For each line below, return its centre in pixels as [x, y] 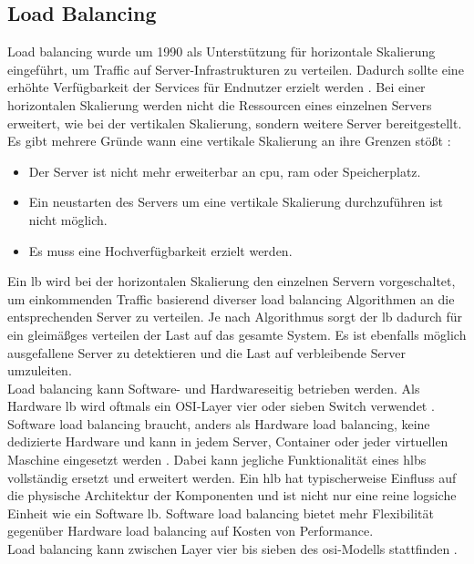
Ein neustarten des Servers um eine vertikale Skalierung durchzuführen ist [236, 202]
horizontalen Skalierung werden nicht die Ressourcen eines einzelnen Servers [220, 104]
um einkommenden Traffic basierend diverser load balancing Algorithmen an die [231, 298]
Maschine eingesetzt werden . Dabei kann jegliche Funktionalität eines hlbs [217, 460]
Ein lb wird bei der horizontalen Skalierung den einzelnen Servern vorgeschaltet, [232, 281]
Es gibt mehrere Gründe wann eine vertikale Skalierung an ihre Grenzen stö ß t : [229, 141]
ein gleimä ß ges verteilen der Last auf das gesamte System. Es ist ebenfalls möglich [237, 334]
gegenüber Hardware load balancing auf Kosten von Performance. [191, 531]
